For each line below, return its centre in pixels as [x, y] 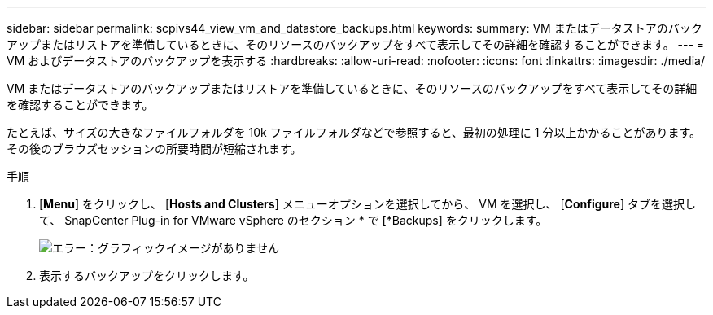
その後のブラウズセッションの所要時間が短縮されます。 [154, 149]
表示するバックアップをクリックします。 [147, 276]
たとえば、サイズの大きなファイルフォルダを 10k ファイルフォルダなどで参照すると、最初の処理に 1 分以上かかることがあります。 [354, 132]
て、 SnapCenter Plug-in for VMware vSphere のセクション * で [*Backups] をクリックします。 [293, 220]
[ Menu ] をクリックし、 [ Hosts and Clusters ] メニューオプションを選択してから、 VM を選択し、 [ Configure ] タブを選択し [367, 204]
